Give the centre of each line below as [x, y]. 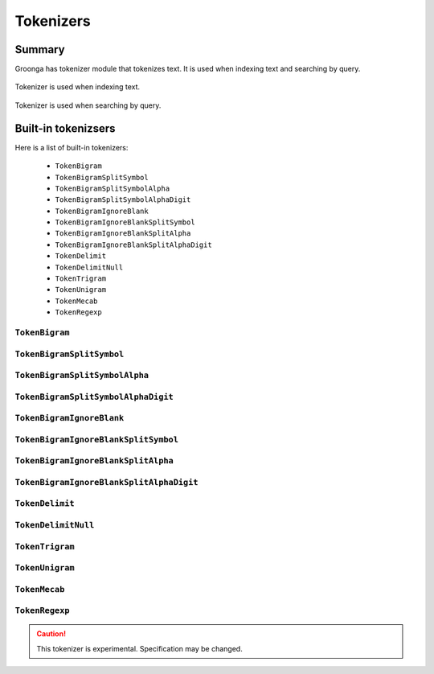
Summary [40, 49]
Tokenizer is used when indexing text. [78, 87]
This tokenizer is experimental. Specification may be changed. [139, 648]
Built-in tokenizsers [65, 128]
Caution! [51, 634]
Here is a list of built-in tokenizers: [72, 147]
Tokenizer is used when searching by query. [88, 105]
